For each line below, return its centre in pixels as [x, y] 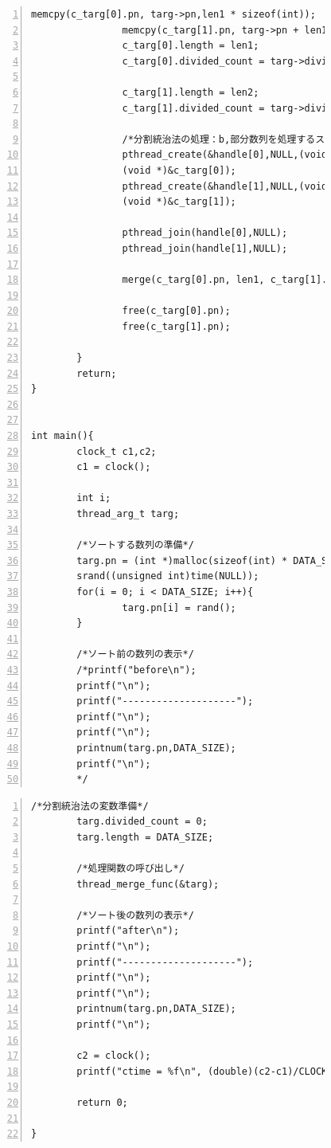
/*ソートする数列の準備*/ [135, 545]
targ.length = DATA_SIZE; [145, 837]
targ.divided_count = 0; [142, 822]
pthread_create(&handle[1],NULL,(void [225, 186]
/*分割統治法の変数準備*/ [90, 806]
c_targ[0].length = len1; [191, 46]
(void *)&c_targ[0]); [179, 170]
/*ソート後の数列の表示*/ [135, 915]
